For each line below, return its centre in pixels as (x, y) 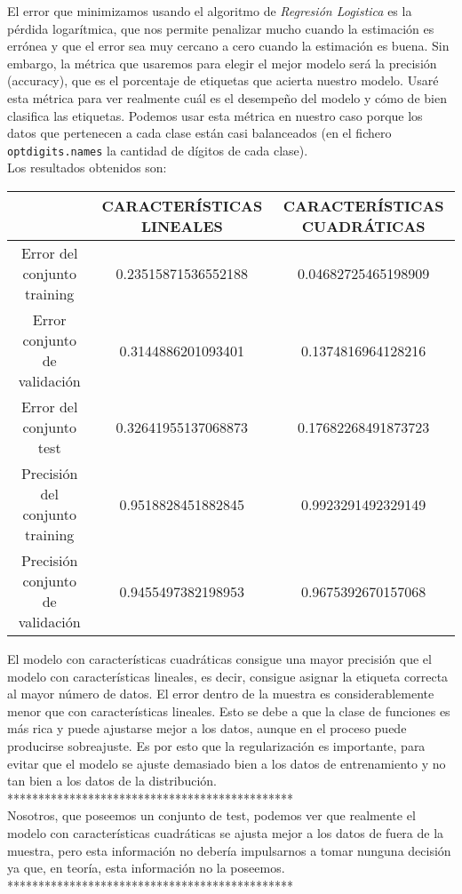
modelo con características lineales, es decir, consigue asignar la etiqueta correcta (228, 676)
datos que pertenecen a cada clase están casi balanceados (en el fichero (199, 133)
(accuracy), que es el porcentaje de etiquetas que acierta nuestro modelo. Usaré (223, 80)
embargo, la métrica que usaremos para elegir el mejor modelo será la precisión (222, 63)
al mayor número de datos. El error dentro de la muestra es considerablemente (221, 694)
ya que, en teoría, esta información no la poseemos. (146, 868)
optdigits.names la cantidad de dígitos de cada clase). (158, 150)
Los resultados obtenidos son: (87, 168)
